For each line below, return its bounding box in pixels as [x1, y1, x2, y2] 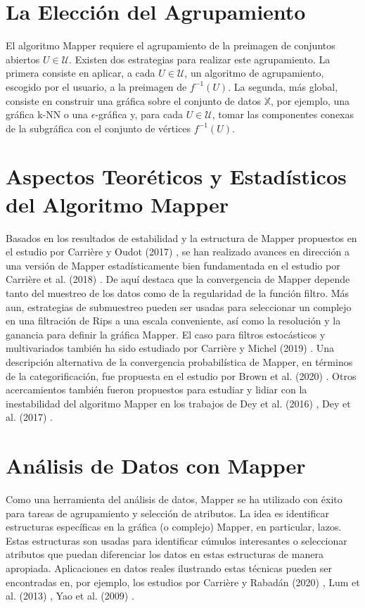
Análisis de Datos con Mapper [6, 451, 306, 480]
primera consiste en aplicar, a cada [6, 65, 155, 80]
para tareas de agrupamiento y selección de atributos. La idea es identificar [6, 505, 329, 520]
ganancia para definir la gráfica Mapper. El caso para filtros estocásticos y [6, 327, 326, 341]
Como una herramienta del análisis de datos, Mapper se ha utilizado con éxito [6, 492, 342, 507]
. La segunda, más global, [228, 79, 338, 94]
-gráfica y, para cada [95, 107, 183, 122]
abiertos [6, 51, 40, 66]
